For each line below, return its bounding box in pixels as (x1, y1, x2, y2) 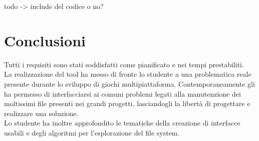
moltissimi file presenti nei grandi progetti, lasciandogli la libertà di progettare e (4, 98, 250, 109)
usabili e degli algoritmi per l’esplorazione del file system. (4, 127, 180, 138)
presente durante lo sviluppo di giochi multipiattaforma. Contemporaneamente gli (4, 78, 255, 89)
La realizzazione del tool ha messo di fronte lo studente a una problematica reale (4, 69, 251, 79)
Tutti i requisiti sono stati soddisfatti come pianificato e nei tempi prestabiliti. (4, 59, 244, 69)
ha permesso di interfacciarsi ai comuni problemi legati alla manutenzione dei (4, 88, 241, 99)
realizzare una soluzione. (4, 108, 79, 118)
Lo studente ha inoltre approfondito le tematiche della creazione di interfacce (4, 118, 240, 128)
